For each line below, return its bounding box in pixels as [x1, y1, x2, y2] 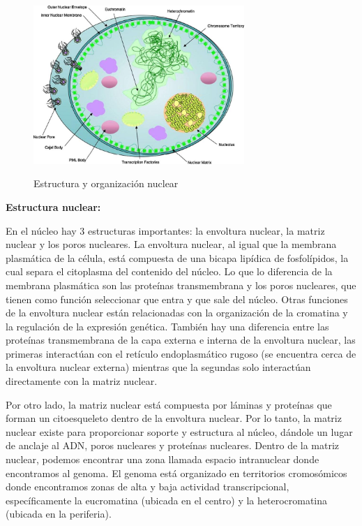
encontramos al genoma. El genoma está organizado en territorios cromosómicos [6, 465, 347, 480]
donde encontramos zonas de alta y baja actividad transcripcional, [6, 479, 289, 494]
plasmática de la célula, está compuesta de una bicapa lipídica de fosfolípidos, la [6, 250, 349, 265]
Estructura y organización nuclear [33, 176, 179, 191]
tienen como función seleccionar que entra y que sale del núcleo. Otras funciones [6, 291, 348, 306]
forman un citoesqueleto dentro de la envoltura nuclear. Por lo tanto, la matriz [6, 411, 342, 425]
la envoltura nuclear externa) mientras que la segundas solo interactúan [6, 360, 311, 374]
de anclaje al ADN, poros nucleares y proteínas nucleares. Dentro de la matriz [6, 438, 340, 453]
